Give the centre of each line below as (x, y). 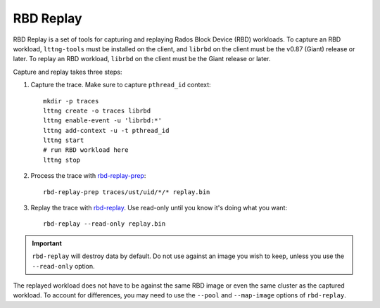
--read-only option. (63, 266)
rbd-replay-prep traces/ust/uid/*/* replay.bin (127, 192)
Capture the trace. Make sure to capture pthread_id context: (121, 85)
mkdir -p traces (71, 101)
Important (47, 243)
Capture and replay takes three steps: (68, 72)
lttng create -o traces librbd (97, 110)
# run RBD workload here (86, 150)
